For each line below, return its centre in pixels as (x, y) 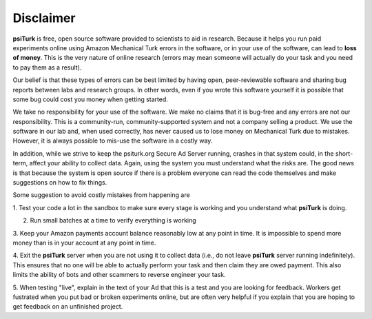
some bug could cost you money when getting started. (91, 99)
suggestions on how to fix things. (60, 183)
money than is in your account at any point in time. (84, 243)
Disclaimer (44, 18)
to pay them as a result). (47, 67)
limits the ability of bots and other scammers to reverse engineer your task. (120, 275)
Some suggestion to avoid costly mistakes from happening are (101, 195)
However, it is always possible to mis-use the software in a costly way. (113, 141)
